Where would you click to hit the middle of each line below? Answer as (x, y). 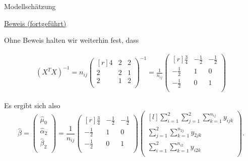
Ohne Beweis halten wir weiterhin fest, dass (72, 40)
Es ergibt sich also (32, 105)
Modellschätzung (30, 6)
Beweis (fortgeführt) (35, 23)
